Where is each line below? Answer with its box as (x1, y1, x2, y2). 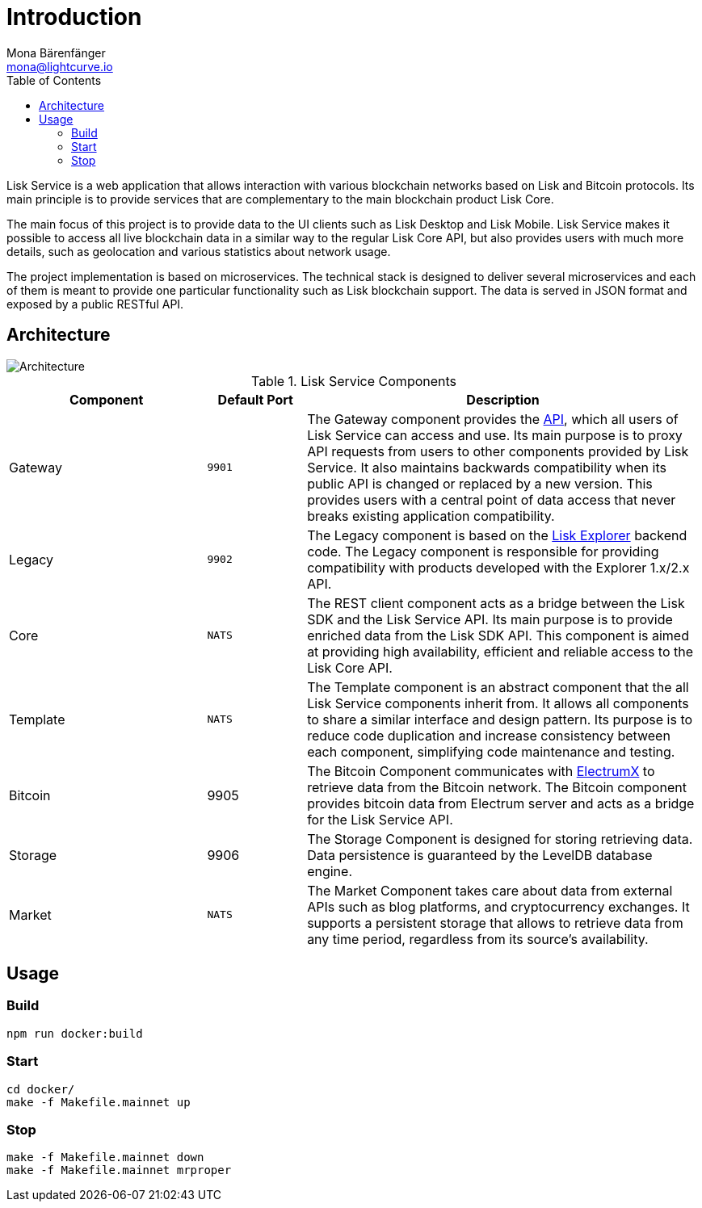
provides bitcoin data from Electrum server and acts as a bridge (307, 795, 695, 812)
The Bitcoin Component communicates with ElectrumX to (307, 762, 655, 779)
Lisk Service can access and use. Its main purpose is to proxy (307, 426, 683, 443)
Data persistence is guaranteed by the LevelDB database (307, 846, 653, 863)
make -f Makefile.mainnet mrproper (6, 1164, 232, 1177)
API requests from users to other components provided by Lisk (307, 443, 689, 459)
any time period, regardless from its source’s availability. (307, 930, 649, 947)
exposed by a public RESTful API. (6, 296, 184, 311)
